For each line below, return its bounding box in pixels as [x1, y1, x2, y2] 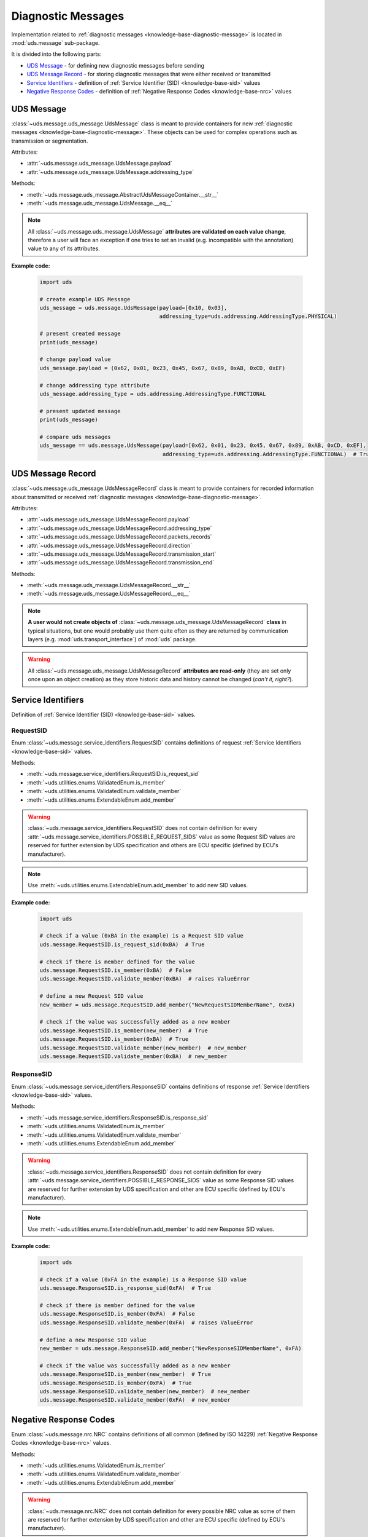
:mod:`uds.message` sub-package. [11, 39, 100, 46]
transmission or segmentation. [11, 137, 88, 144]
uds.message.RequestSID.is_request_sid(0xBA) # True [39, 941, 205, 948]
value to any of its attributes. [28, 245, 101, 252]
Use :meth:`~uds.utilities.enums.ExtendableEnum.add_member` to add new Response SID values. [28, 1225, 275, 1233]
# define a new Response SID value [39, 1336, 147, 1343]
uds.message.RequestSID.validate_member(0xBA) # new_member [39, 1053, 228, 1060]
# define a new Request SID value [39, 993, 144, 1000]
